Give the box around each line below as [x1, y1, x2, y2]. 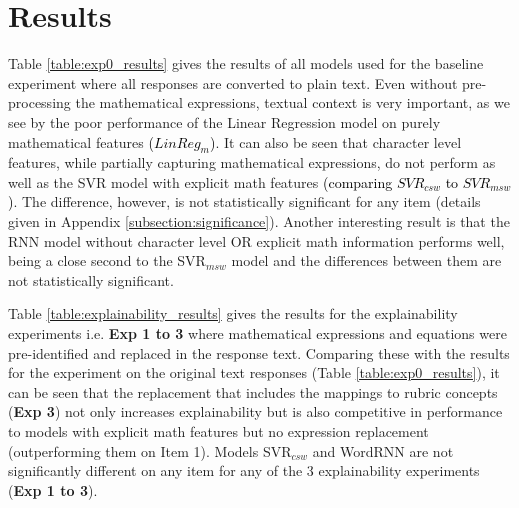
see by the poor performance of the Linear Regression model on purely [8, 111, 441, 132]
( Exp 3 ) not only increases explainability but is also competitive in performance [8, 401, 503, 422]
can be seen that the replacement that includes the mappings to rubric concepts [8, 381, 498, 402]
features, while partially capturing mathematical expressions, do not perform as [8, 152, 496, 173]
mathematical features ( [8, 131, 154, 152]
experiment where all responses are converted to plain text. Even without [8, 72, 458, 93]
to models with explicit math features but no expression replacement [8, 421, 429, 442]
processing [8, 92, 71, 113]
